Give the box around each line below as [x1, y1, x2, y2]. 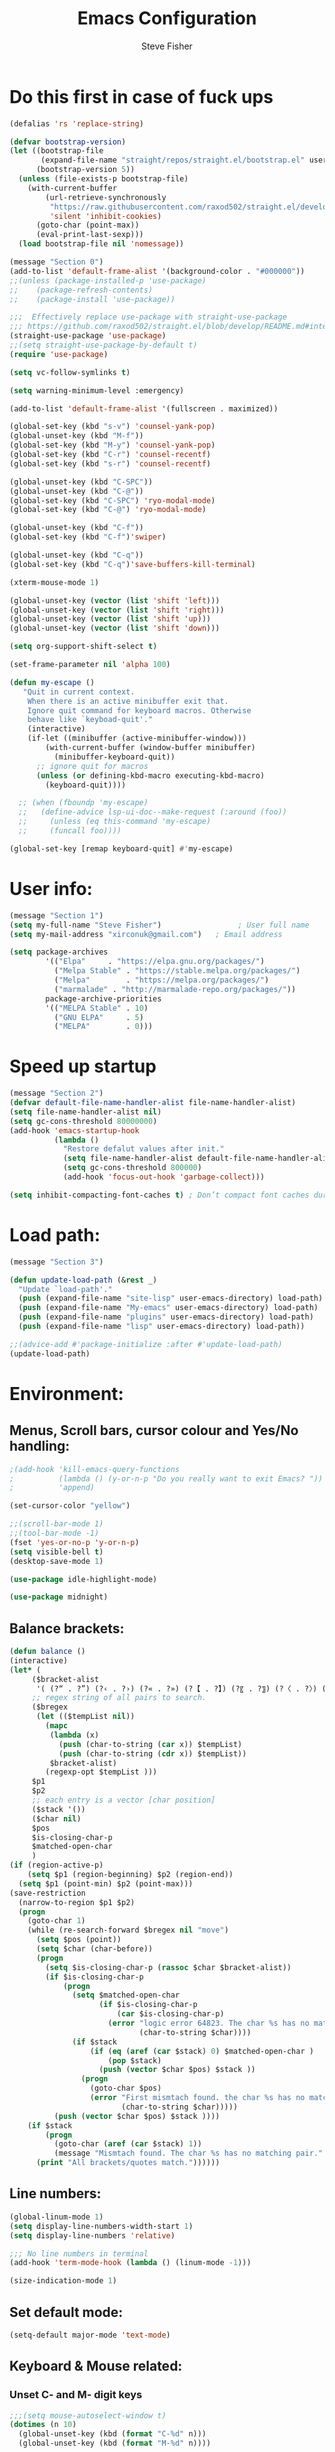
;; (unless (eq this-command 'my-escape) [18, 817, 212, 827]
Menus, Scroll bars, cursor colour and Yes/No [9, 1422, 299, 1439]
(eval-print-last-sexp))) [35, 230, 144, 240]
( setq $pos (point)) [35, 1935, 122, 1945]
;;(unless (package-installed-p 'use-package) [9, 275, 207, 286]
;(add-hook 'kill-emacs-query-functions [9, 1464, 181, 1474]
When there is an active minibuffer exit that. [27, 696, 229, 706]
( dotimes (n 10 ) [9, 2420, 77, 2430]
